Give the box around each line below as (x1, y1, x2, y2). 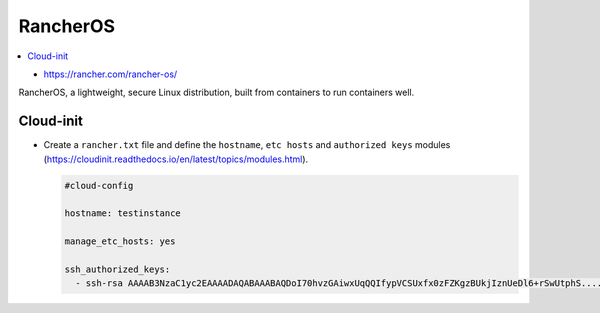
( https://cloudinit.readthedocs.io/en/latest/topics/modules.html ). (43, 153, 309, 165)
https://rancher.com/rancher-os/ (43, 68, 178, 80)
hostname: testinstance (64, 208, 182, 219)
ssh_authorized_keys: (64, 263, 171, 275)
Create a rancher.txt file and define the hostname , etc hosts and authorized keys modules (43, 139, 451, 151)
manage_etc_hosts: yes (64, 236, 176, 247)
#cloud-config (64, 180, 134, 191)
